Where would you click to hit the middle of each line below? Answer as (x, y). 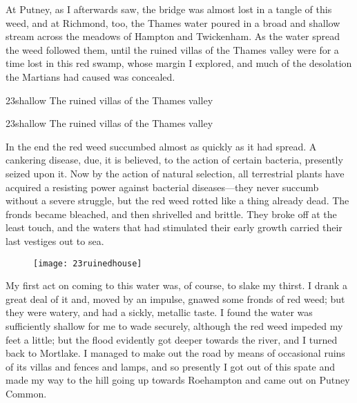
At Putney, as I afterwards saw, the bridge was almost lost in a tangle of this (169, 9)
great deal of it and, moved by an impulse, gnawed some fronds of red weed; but (175, 298)
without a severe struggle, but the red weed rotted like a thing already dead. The (177, 200)
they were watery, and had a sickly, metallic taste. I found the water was (159, 312)
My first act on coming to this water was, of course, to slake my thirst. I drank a (176, 285)
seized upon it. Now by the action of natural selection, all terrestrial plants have (175, 173)
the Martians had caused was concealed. (90, 76)
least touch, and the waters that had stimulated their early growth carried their (174, 227)
